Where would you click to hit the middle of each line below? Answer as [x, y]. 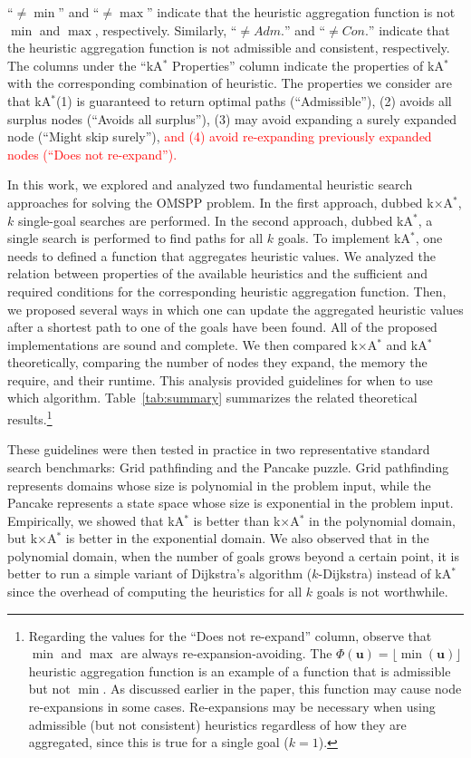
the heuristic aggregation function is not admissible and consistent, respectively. [229, 48]
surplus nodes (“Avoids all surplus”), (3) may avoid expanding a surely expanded [232, 118]
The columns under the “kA [85, 65]
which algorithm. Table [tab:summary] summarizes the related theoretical [212, 398]
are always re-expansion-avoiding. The [226, 653]
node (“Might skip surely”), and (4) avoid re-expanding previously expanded [220, 136]
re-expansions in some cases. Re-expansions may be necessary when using [232, 707]
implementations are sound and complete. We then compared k [183, 344]
